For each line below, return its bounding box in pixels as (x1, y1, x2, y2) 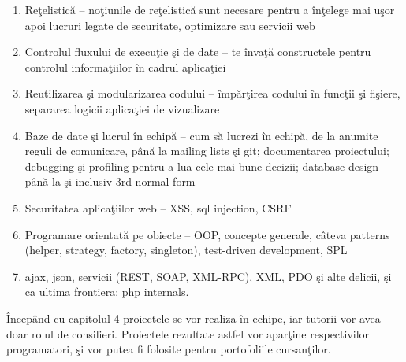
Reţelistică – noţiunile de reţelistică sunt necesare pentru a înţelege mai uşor (24, 2, 395, 17)
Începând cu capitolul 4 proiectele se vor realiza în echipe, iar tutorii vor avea (6, 309, 381, 326)
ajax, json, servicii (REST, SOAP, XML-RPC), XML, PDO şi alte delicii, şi (24, 268, 392, 284)
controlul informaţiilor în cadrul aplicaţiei (24, 58, 226, 75)
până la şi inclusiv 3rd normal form (24, 173, 196, 190)
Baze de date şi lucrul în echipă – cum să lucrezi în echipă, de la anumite (24, 127, 378, 143)
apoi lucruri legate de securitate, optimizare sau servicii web (24, 17, 315, 33)
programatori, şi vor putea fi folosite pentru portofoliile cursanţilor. (6, 341, 331, 357)
